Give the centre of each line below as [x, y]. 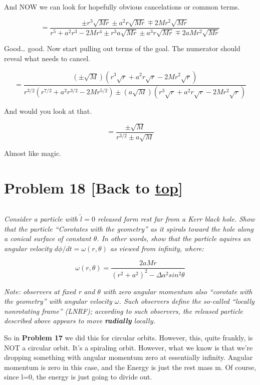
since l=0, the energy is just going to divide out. [78, 377]
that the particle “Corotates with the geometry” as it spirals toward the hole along [129, 228]
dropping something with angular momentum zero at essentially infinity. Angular [128, 357]
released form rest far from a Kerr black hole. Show [176, 218]
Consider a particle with [41, 218]
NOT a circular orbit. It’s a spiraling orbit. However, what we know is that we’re [128, 347]
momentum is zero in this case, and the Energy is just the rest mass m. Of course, [130, 367]
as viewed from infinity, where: [157, 248]
